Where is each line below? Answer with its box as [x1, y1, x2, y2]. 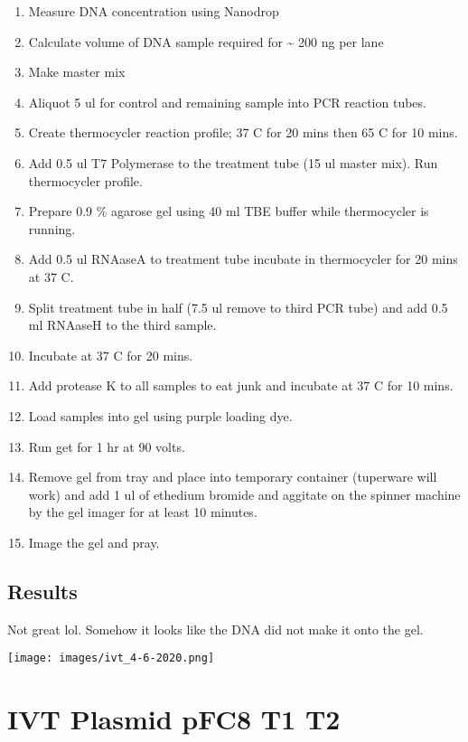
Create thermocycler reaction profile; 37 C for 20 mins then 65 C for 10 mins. [28, 123, 458, 142]
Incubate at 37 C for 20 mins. [28, 345, 193, 364]
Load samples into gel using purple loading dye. [28, 406, 293, 425]
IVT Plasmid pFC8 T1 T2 [7, 700, 341, 737]
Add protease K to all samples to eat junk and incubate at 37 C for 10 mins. [28, 376, 454, 395]
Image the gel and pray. [28, 532, 160, 551]
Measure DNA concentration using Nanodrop [28, 2, 279, 20]
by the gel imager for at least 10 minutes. [28, 502, 257, 521]
